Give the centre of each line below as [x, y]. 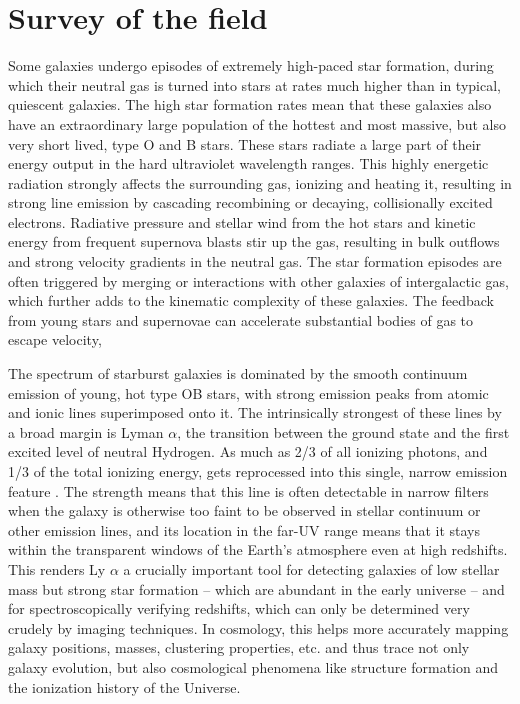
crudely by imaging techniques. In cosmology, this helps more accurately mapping [258, 627]
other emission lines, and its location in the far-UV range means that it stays [244, 529]
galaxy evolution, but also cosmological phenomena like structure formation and [253, 666]
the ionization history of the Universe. [124, 686]
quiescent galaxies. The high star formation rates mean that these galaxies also [250, 104]
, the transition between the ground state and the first [343, 431]
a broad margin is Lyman [86, 431]
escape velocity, [55, 339]
